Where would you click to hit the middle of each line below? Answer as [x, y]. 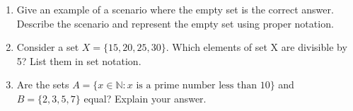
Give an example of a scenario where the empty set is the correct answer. [175, 9]
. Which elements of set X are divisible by [256, 47]
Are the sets [43, 84]
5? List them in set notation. [79, 60]
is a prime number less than [196, 86]
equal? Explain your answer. [145, 98]
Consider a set [48, 47]
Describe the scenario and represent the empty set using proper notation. [175, 23]
